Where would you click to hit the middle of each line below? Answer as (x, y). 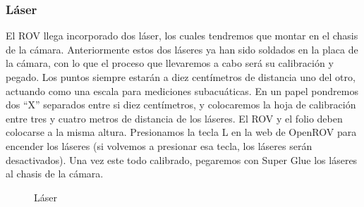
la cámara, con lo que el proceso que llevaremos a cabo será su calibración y (170, 63)
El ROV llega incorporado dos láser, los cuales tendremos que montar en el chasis (182, 36)
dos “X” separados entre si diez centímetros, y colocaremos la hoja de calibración (181, 105)
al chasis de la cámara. (55, 174)
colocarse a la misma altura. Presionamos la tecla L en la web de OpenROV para (181, 132)
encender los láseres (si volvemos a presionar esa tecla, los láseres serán (159, 145)
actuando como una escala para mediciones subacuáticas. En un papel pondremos (182, 90)
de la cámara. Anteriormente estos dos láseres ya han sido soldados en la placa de (182, 49)
